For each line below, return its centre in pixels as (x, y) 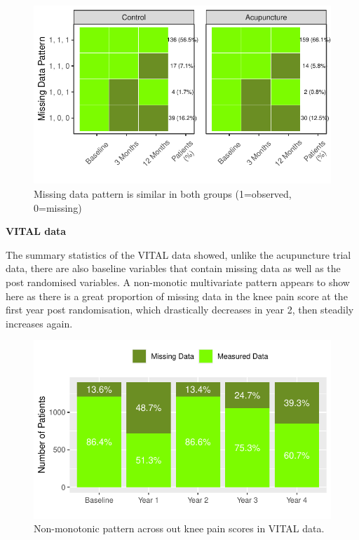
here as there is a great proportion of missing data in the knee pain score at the (177, 296)
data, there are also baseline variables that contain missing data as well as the (173, 268)
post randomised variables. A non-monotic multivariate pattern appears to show (178, 282)
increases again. (39, 323)
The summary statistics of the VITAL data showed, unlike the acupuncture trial (178, 254)
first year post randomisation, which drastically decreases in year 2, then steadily (180, 310)
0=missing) (58, 207)
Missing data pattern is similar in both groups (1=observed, (163, 193)
